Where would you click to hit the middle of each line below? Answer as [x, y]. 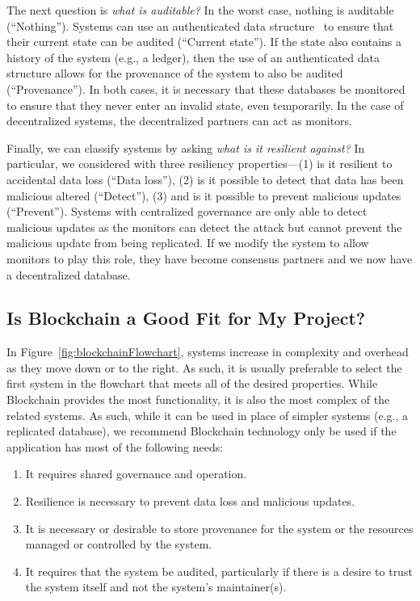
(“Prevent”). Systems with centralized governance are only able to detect [187, 211]
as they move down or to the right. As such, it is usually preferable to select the [204, 367]
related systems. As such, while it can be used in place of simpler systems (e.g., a [207, 415]
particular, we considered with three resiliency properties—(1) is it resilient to [199, 164]
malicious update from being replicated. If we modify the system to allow [188, 243]
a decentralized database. [69, 274]
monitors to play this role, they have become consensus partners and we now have [210, 258]
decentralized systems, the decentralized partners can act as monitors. [179, 121]
